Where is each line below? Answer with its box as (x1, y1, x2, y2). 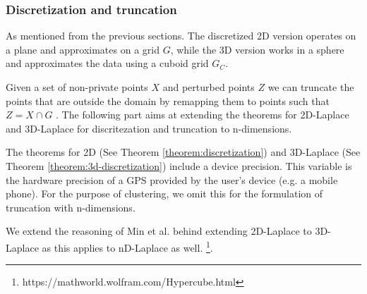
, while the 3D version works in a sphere (170, 42, 344, 56)
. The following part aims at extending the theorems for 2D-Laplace (56, 107, 349, 122)
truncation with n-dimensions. (6, 200, 136, 214)
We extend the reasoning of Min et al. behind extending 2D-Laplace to (6, 223, 312, 238)
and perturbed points (162, 80, 255, 94)
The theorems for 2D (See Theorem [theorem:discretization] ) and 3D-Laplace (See (6, 145, 361, 159)
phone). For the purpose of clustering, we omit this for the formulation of (6, 186, 323, 201)
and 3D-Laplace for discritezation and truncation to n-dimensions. (6, 121, 292, 135)
